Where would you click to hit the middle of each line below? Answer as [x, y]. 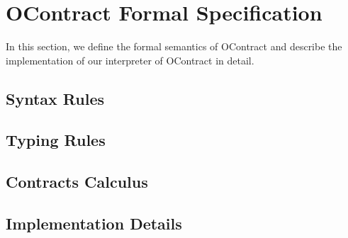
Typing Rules [56, 140]
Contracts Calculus [77, 182]
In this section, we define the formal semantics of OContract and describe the [174, 46]
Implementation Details [94, 223]
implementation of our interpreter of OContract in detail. [130, 60]
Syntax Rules [55, 98]
